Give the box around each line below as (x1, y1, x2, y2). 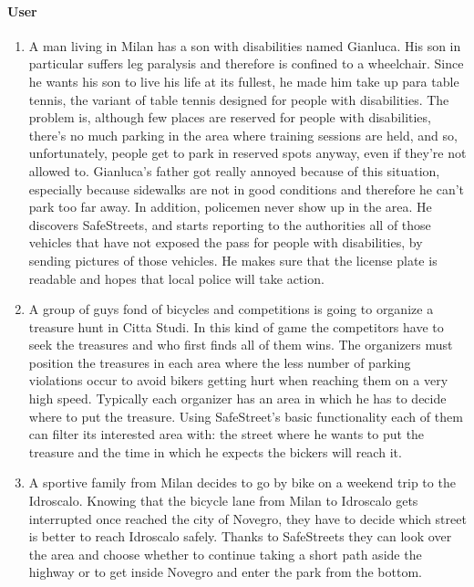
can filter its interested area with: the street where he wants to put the (28, 425, 425, 444)
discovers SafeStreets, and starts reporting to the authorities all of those (28, 215, 431, 234)
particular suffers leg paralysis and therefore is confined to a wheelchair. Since (28, 54, 464, 73)
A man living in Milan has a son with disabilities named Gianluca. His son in (28, 36, 461, 55)
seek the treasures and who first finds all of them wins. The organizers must (28, 335, 453, 354)
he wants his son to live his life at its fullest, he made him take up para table (28, 71, 459, 90)
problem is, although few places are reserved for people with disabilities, (28, 108, 431, 127)
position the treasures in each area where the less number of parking (28, 352, 411, 372)
